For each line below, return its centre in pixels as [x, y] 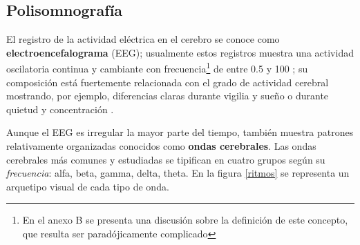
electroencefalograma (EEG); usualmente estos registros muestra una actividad [180, 52]
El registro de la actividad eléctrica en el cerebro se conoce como [143, 39]
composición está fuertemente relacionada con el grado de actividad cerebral [168, 82]
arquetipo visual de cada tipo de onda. [88, 186]
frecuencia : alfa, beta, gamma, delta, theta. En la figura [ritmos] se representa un [178, 173]
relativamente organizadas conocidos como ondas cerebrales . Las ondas [161, 146]
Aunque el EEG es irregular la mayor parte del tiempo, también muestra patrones [180, 132]
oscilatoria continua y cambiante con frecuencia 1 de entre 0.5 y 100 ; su [157, 68]
